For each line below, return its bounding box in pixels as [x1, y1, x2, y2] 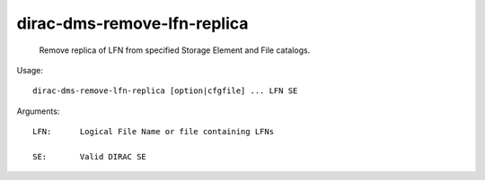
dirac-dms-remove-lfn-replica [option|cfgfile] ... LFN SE [32, 86, 298, 96]
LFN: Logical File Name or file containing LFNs [32, 126, 274, 137]
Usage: [16, 64, 44, 75]
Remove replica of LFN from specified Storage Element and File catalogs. [39, 45, 311, 56]
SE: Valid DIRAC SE [32, 151, 147, 161]
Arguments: [16, 106, 60, 116]
